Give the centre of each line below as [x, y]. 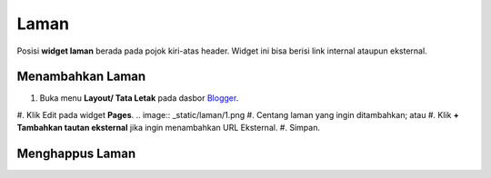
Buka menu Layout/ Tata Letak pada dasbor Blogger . [139, 98]
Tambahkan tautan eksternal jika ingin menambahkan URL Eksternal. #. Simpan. [168, 128]
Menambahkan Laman [81, 77]
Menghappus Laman [76, 154]
